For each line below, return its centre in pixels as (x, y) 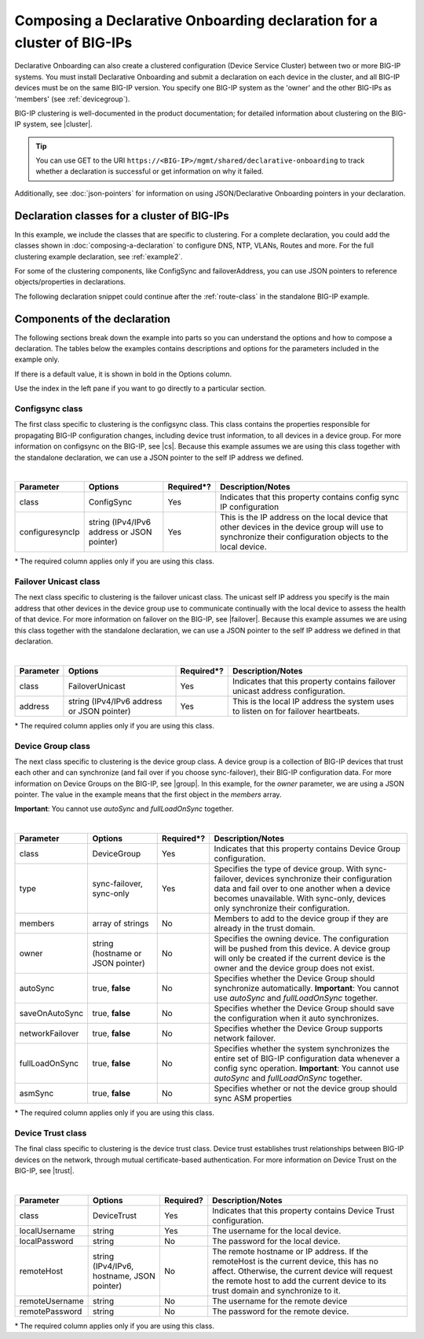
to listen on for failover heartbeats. (296, 711)
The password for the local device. (276, 1241)
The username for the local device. (277, 1231)
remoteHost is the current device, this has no (295, 1261)
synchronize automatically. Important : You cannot (307, 989)
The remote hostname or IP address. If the (291, 1251)
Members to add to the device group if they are (301, 919)
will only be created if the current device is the (300, 959)
